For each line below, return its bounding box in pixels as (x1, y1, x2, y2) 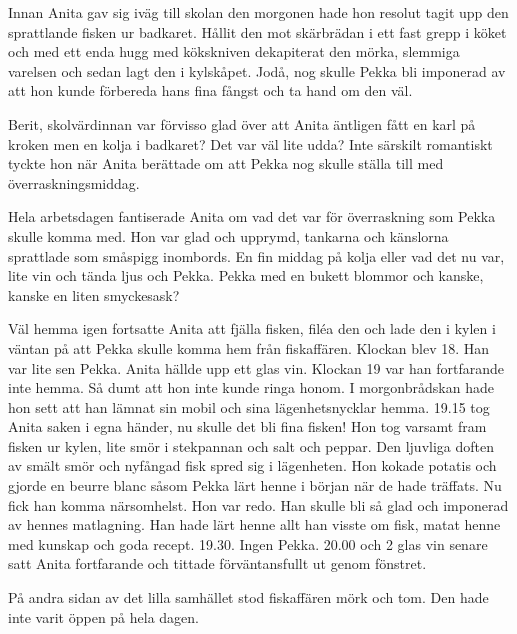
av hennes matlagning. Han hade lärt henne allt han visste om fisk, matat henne (8, 514, 501, 535)
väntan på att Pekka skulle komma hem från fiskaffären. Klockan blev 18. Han (8, 337, 490, 358)
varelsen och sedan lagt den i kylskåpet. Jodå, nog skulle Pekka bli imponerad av (8, 60, 506, 81)
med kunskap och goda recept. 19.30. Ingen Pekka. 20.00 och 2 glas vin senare (8, 533, 488, 554)
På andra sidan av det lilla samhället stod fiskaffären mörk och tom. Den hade (8, 587, 489, 608)
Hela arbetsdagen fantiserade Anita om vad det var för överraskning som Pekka (8, 206, 496, 227)
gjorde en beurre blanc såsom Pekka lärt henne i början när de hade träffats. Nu (8, 475, 502, 496)
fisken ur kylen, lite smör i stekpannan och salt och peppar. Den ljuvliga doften (8, 435, 494, 456)
